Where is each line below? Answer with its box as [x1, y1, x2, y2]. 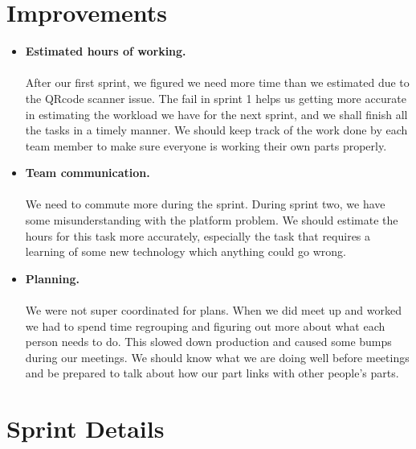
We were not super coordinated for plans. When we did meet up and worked [25, 302, 402, 319]
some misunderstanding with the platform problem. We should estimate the [25, 212, 398, 229]
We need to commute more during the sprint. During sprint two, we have [25, 196, 385, 212]
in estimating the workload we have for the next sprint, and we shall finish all [25, 105, 408, 122]
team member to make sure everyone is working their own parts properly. [25, 137, 387, 154]
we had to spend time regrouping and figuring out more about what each [25, 317, 385, 334]
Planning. [25, 270, 80, 286]
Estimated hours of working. [25, 43, 186, 60]
